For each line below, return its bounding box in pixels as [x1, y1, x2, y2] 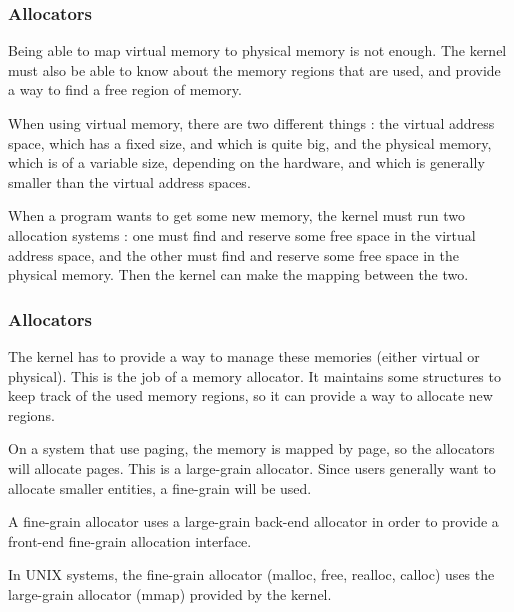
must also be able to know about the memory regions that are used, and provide [8, 59, 501, 80]
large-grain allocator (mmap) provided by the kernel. [8, 583, 332, 604]
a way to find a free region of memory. [8, 79, 242, 100]
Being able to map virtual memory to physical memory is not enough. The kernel [8, 40, 507, 61]
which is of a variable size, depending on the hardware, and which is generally [8, 152, 485, 173]
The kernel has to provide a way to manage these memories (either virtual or [8, 345, 480, 366]
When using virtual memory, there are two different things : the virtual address [8, 113, 495, 133]
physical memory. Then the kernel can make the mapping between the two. [8, 264, 469, 285]
